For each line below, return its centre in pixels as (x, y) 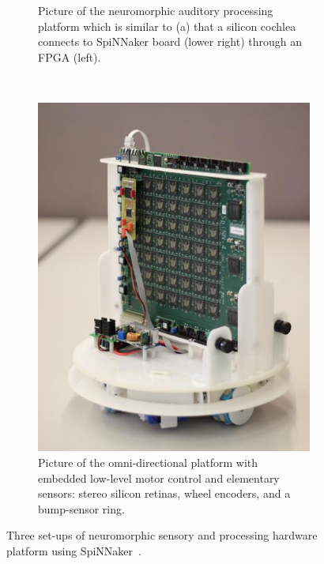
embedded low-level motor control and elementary (159, 478)
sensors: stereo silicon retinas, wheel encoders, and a (164, 493)
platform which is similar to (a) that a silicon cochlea (167, 26)
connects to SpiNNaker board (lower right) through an (170, 41)
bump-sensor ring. (81, 508)
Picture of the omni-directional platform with (148, 462)
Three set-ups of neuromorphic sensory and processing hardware (162, 535)
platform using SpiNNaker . (74, 551)
